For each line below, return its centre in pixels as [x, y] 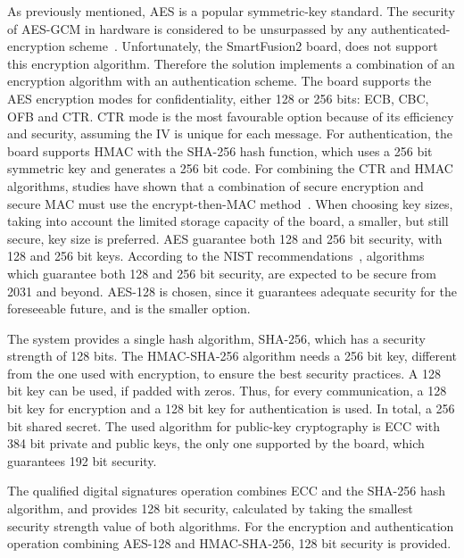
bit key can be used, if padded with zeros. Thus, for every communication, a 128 [227, 391]
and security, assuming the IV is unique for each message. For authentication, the [230, 133]
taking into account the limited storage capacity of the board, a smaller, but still [228, 221]
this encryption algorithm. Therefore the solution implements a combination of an [231, 63]
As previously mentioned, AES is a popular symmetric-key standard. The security [231, 11]
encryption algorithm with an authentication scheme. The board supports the [220, 81]
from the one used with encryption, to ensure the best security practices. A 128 [224, 373]
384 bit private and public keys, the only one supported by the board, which [216, 443]
